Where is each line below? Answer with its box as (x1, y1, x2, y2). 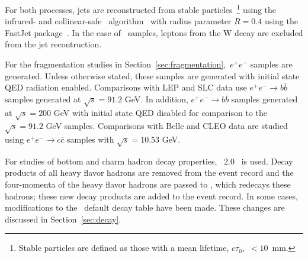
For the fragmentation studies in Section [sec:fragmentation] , (5, 58, 226, 70)
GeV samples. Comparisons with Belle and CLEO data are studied (46, 120, 288, 132)
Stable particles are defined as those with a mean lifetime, (18, 241, 229, 254)
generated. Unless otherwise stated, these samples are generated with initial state (5, 69, 300, 82)
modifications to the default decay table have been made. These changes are (5, 201, 285, 214)
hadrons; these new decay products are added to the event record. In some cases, (5, 189, 298, 202)
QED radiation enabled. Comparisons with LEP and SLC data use (5, 81, 247, 93)
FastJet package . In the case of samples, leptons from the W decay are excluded (5, 26, 303, 38)
